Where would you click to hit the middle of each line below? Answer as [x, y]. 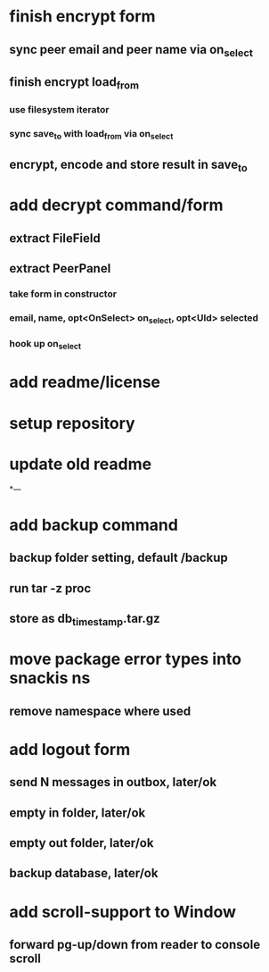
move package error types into [126, 659]
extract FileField [55, 238]
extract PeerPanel [60, 268]
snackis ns [50, 679]
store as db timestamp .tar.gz [85, 620]
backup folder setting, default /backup [119, 558]
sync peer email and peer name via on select [131, 50]
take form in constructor [63, 294]
